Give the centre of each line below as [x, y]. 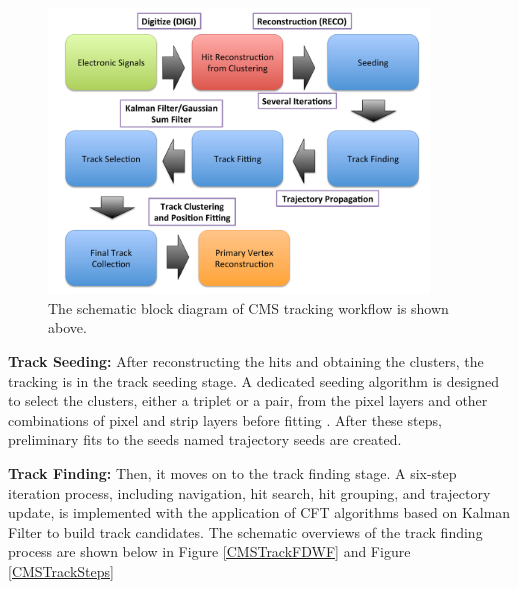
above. [67, 327]
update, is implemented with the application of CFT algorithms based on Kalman [259, 512]
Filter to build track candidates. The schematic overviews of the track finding [245, 531]
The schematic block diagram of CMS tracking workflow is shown [248, 307]
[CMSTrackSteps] [61, 570]
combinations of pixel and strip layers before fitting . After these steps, [225, 419]
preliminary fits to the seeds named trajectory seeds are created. [205, 439]
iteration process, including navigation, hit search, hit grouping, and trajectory [249, 492]
